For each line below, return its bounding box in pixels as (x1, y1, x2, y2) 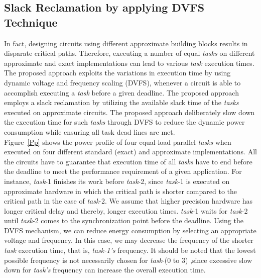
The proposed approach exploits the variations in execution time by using (4, 67, 231, 78)
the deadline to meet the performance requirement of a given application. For (4, 166, 242, 176)
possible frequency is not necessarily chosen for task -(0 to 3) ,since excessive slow (4, 254, 252, 265)
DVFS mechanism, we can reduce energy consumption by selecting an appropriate (4, 225, 256, 235)
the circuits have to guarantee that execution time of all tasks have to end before (4, 156, 252, 166)
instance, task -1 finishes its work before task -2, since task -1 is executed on (4, 175, 230, 186)
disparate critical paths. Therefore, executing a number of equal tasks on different (4, 48, 255, 58)
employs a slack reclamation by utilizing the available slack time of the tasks (4, 97, 239, 108)
